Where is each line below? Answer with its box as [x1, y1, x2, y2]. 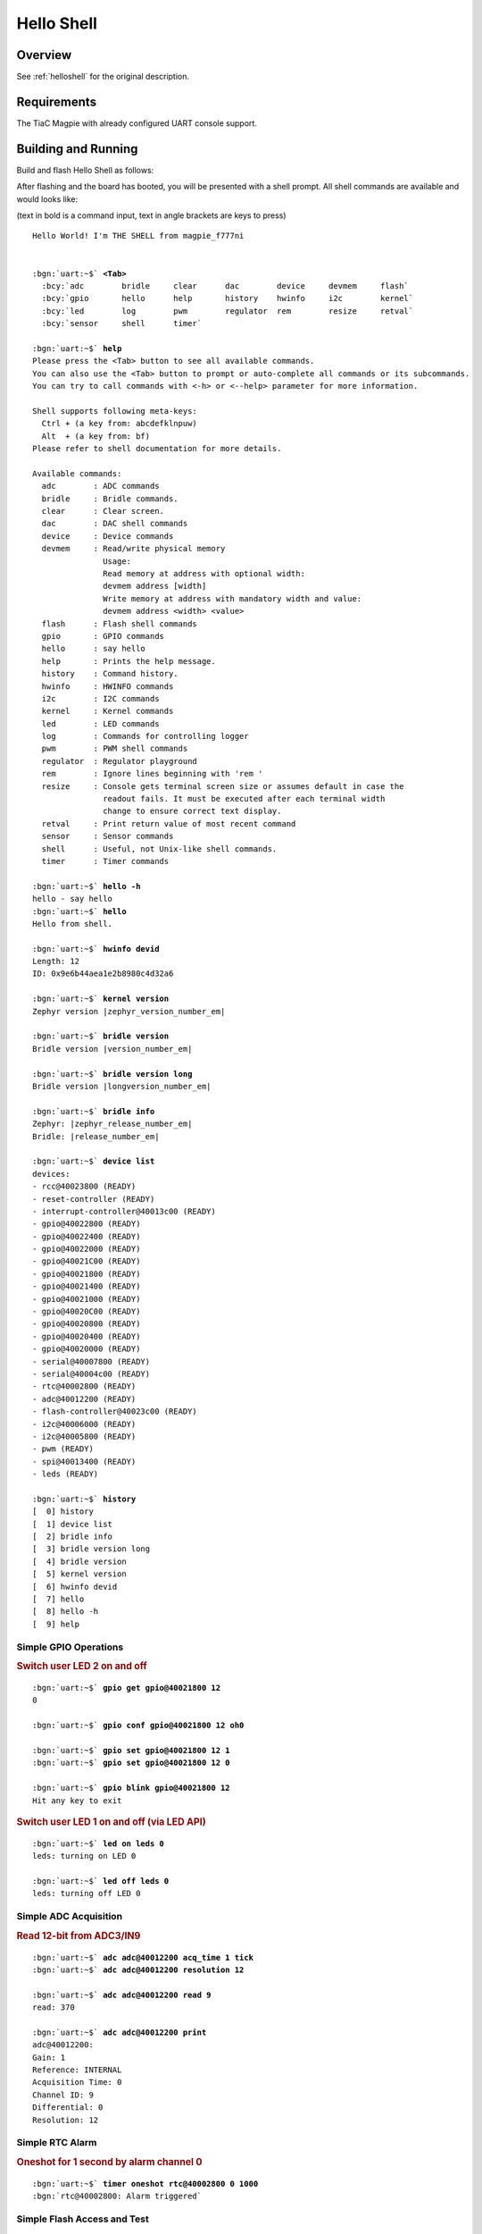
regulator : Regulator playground [41, 756, 198, 766]
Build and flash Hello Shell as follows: [16, 164, 154, 175]
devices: [32, 1169, 71, 1179]
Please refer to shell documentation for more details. [32, 443, 282, 454]
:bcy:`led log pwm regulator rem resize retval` [41, 306, 414, 316]
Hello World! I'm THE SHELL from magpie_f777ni [32, 231, 245, 241]
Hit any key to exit [32, 1795, 122, 1805]
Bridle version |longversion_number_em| [32, 1081, 212, 1091]
